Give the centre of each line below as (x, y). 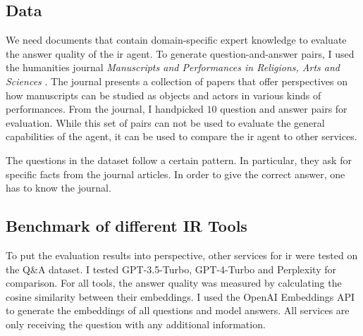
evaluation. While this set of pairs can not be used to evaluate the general (165, 122)
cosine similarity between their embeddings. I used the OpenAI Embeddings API (180, 296)
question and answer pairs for (284, 109)
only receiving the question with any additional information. (136, 324)
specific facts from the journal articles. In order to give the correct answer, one (176, 174)
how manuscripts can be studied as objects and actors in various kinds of (164, 95)
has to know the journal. (59, 188)
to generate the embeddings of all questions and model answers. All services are (178, 310)
